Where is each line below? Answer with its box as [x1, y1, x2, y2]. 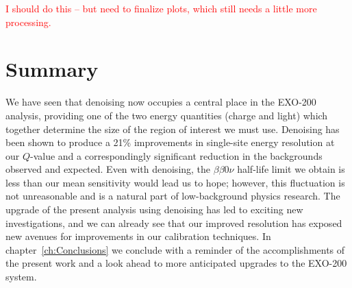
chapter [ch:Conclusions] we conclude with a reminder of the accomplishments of [5, 242, 345, 256]
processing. [5, 14, 51, 29]
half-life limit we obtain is [237, 162, 345, 176]
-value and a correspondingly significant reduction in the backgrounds [30, 148, 323, 163]
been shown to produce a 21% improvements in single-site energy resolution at [5, 135, 335, 149]
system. [5, 269, 37, 284]
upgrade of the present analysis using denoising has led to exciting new [5, 202, 303, 217]
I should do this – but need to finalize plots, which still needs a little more [5, 1, 317, 15]
